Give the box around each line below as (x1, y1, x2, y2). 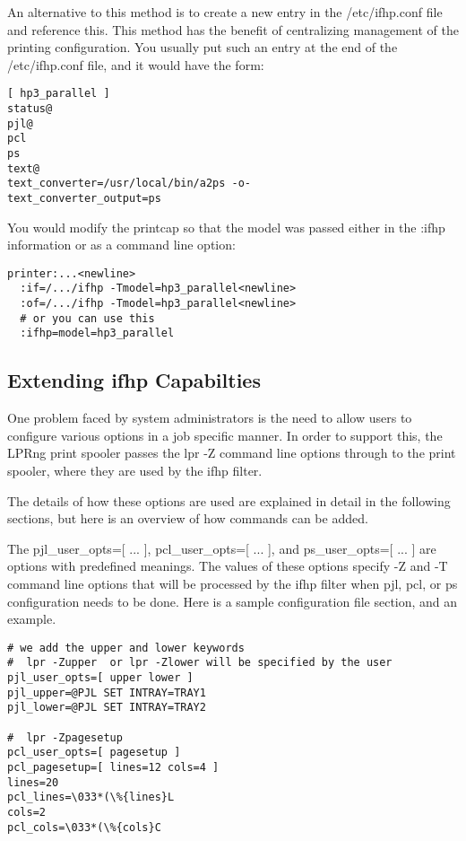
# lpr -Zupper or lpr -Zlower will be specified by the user (7, 656, 393, 670)
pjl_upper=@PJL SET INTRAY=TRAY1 (7, 686, 206, 699)
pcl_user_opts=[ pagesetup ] (7, 746, 181, 759)
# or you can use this (20, 311, 155, 325)
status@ (7, 102, 53, 116)
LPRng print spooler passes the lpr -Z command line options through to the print (7, 443, 456, 462)
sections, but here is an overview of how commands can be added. (7, 509, 368, 528)
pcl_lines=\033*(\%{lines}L (7, 791, 175, 804)
